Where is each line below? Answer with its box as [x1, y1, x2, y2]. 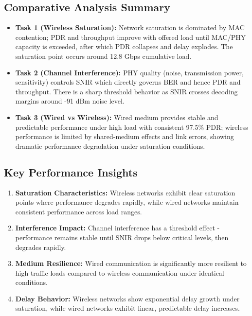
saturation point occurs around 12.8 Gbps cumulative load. [15, 51, 192, 61]
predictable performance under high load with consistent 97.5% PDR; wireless [15, 122, 248, 132]
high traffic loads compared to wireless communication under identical [15, 267, 224, 278]
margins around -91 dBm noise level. [15, 96, 125, 106]
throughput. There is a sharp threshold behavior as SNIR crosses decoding [15, 86, 238, 96]
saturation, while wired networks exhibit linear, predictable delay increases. [15, 303, 240, 313]
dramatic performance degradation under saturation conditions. [15, 140, 205, 151]
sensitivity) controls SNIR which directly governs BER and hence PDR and [15, 77, 241, 87]
